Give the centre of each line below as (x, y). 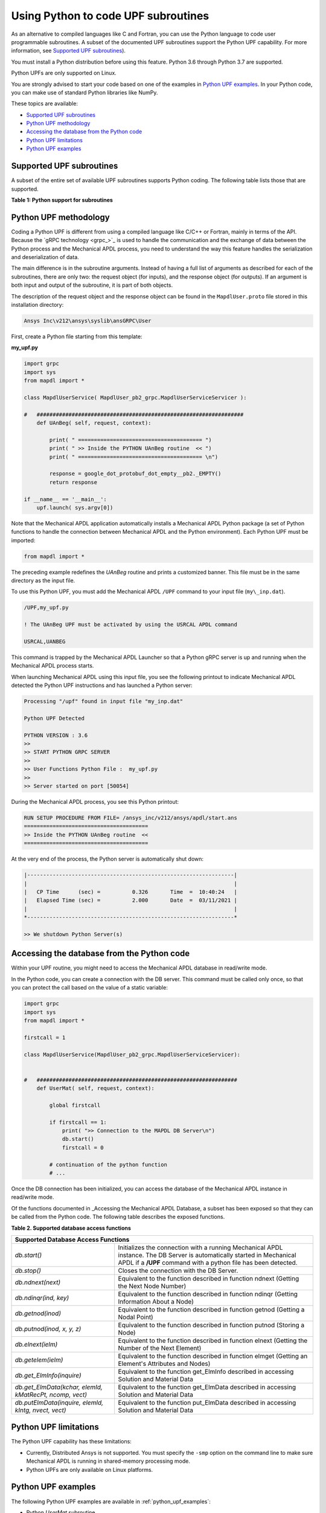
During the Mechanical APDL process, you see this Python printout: (95, 802)
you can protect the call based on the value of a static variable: (90, 988)
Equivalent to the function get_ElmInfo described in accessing (206, 1371)
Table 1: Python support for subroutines (62, 200)
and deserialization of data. (45, 257)
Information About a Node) (156, 1301)
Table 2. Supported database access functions (71, 1228)
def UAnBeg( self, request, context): (94, 423)
